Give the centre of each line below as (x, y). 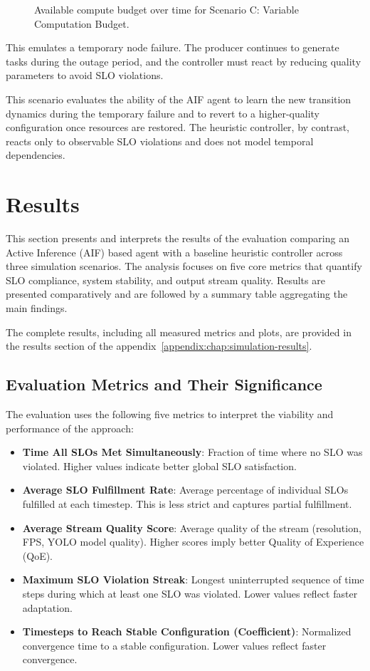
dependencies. (36, 155)
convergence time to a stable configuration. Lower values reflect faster (174, 645)
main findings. (37, 308)
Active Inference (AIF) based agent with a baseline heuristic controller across (174, 252)
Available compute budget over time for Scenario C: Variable (166, 9)
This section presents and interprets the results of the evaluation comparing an (178, 238)
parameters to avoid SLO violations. (85, 75)
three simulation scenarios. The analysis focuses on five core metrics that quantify (184, 266)
